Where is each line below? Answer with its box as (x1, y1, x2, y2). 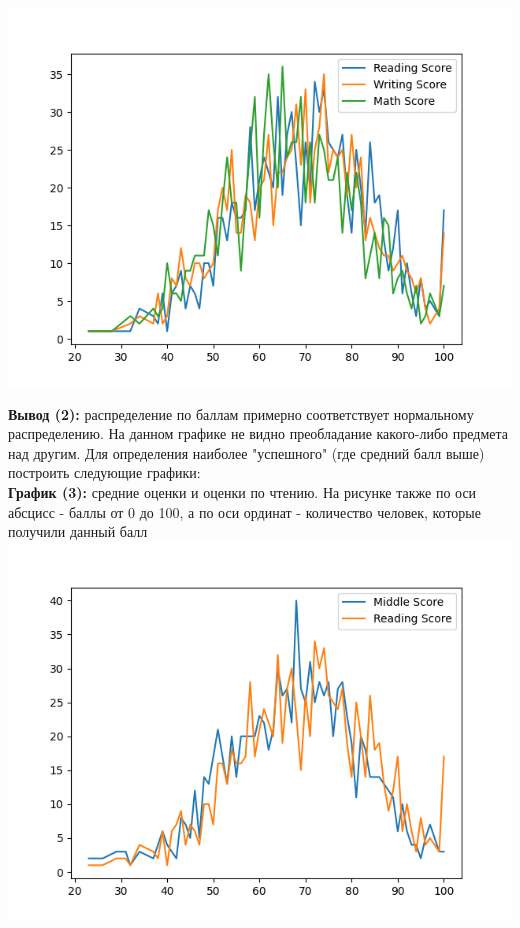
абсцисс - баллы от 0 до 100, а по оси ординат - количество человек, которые (8, 501, 481, 522)
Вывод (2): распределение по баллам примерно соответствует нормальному (8, 403, 474, 424)
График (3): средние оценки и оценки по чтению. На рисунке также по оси (8, 481, 477, 502)
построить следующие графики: (8, 462, 201, 483)
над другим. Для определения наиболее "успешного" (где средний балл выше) (8, 442, 485, 463)
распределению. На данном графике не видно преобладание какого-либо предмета (8, 423, 508, 444)
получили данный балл (8, 521, 148, 542)
